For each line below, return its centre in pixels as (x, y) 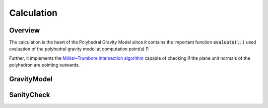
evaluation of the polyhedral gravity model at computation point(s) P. (79, 49)
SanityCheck (30, 95)
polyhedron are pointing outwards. (45, 65)
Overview (25, 30)
